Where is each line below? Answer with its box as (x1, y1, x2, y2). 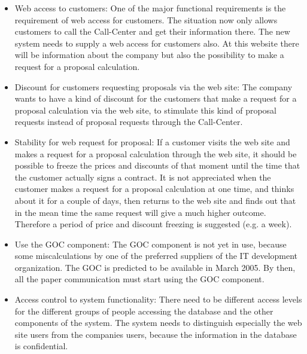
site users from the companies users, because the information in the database (14, 328, 297, 340)
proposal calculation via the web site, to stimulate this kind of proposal (14, 103, 277, 116)
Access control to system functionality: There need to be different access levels (14, 293, 302, 306)
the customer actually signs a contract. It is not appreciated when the (14, 170, 271, 183)
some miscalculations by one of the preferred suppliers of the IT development (14, 249, 298, 262)
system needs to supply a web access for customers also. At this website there (14, 36, 299, 49)
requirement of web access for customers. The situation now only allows (14, 13, 278, 26)
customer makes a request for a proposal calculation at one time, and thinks (14, 182, 294, 195)
